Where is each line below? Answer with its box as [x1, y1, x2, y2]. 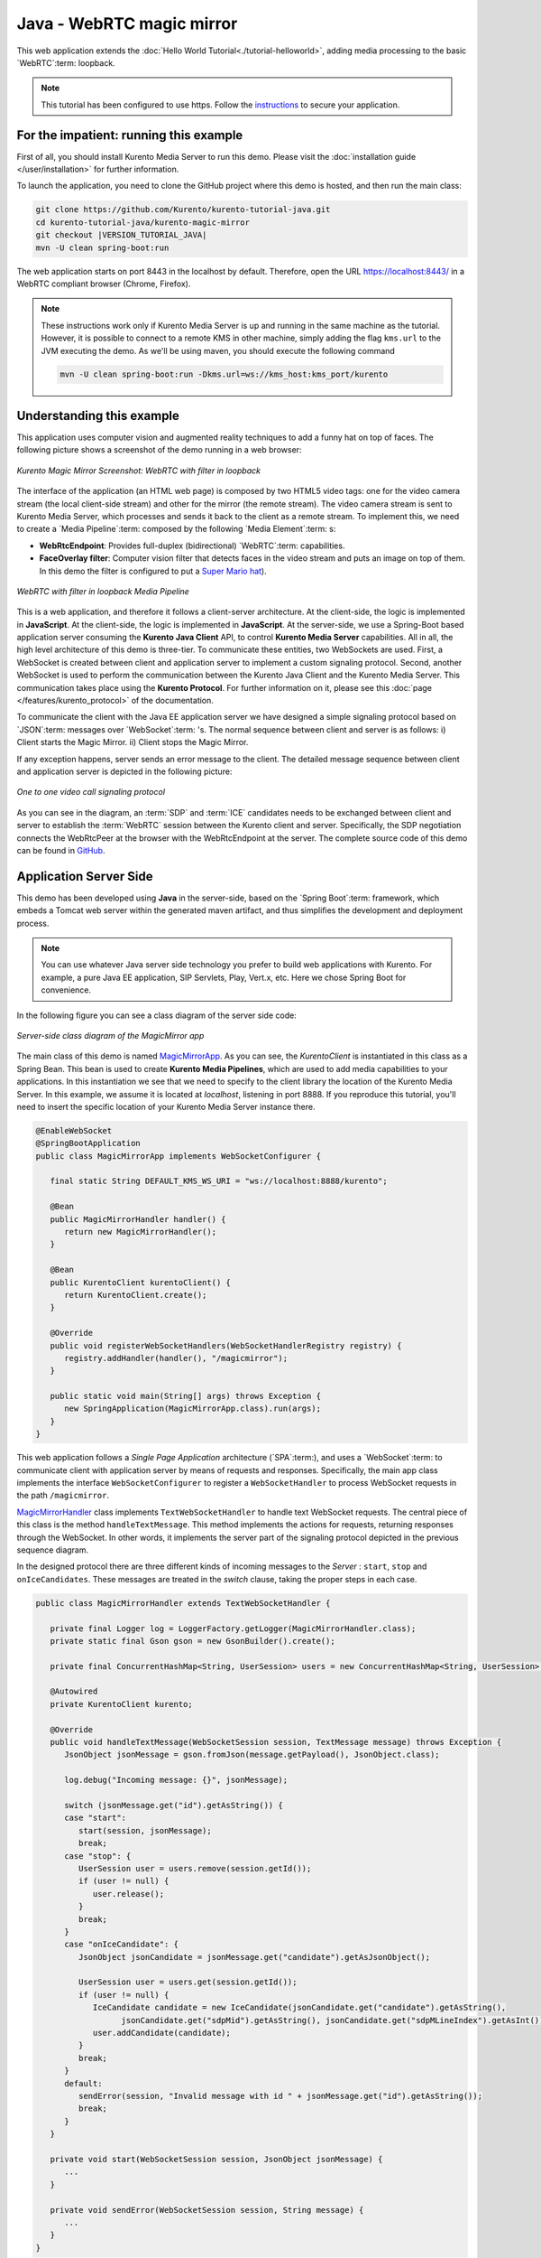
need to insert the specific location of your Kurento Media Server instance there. [16, 1101, 316, 1112]
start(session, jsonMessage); [78, 1825, 212, 1835]
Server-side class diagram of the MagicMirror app [16, 1030, 205, 1040]
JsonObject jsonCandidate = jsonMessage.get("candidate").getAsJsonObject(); [78, 1952, 431, 1962]
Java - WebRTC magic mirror [16, 14, 238, 33]
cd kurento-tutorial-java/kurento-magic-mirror [35, 217, 250, 228]
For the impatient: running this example [16, 127, 243, 143]
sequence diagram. [16, 1544, 89, 1555]
